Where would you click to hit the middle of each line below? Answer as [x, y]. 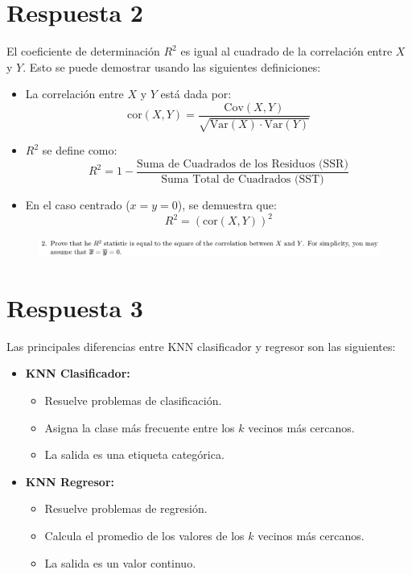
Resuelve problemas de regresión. [126, 508]
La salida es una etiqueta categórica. [134, 454]
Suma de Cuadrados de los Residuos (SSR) [243, 164]
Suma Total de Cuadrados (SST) [243, 180]
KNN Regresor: [70, 481]
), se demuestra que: [227, 205]
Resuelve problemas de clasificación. [133, 400]
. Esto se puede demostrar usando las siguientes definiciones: [172, 66]
